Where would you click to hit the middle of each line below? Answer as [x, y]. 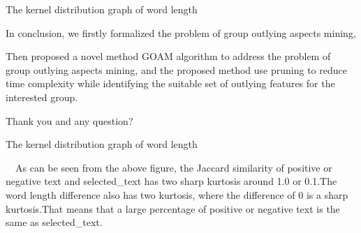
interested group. [42, 97]
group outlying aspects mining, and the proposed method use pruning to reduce [176, 69]
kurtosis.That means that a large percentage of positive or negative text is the [173, 208]
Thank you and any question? [69, 120]
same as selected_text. [54, 222]
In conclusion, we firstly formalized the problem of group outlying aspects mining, [181, 32]
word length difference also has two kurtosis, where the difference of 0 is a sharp [177, 194]
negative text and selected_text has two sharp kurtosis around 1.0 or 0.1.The [171, 181]
